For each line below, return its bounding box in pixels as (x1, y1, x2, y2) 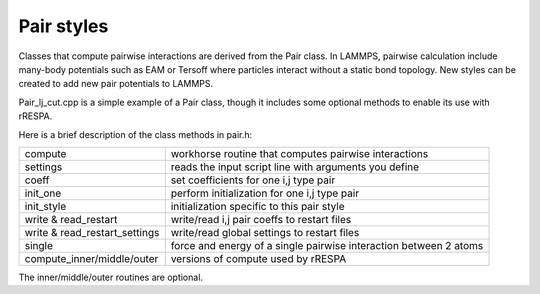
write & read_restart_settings (24, 225, 160, 239)
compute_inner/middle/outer (24, 251, 159, 265)
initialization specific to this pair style (170, 199, 345, 213)
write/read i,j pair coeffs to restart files (170, 212, 352, 226)
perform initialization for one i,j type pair (170, 186, 360, 200)
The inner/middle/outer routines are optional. (18, 271, 204, 283)
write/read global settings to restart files (170, 225, 360, 239)
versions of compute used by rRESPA (170, 251, 347, 265)
